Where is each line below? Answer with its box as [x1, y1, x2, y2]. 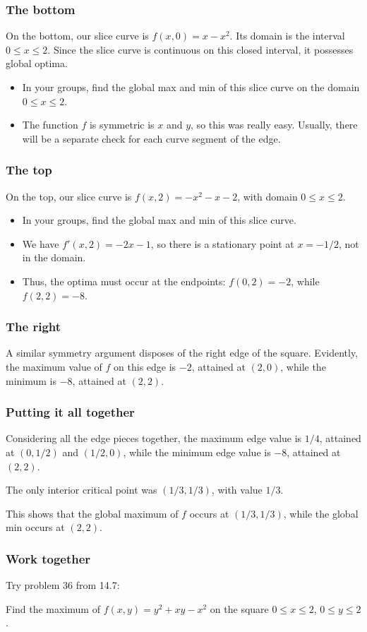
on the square [210, 601, 269, 616]
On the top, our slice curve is [6, 189, 132, 203]
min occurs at [6, 520, 65, 535]
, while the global [283, 506, 359, 520]
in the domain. [22, 250, 86, 265]
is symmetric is [89, 117, 155, 132]
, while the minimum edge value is [123, 444, 271, 459]
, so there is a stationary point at [150, 236, 294, 251]
